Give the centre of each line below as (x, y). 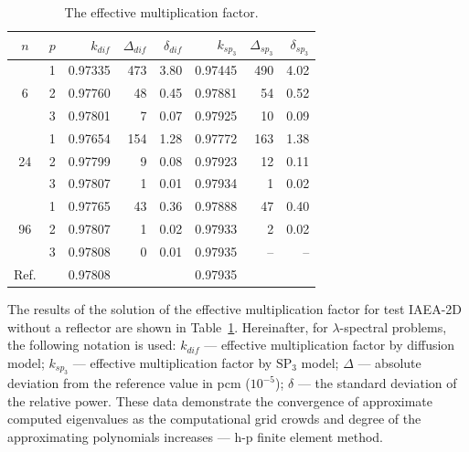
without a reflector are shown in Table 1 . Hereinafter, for (168, 326)
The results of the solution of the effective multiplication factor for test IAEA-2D (235, 308)
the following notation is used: (92, 345)
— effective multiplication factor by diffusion (330, 345)
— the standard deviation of (377, 383)
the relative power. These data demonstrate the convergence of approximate (220, 400)
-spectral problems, (393, 326)
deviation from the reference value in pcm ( (129, 383)
